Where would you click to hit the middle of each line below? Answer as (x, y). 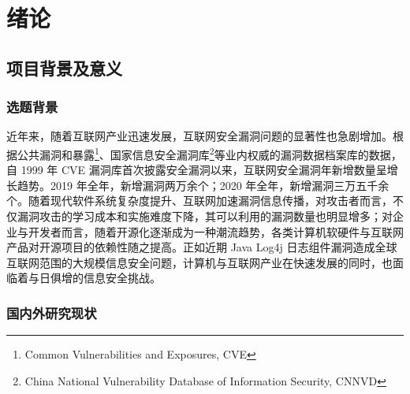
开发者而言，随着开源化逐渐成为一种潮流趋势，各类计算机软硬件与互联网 (216, 231)
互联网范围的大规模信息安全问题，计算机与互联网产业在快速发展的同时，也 (199, 262)
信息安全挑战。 (122, 278)
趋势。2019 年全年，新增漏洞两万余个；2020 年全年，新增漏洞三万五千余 (203, 185)
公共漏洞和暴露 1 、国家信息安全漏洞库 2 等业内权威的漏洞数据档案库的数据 (204, 153)
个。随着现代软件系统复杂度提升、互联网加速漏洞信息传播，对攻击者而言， (199, 201)
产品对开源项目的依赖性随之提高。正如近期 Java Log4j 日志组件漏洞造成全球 (202, 247)
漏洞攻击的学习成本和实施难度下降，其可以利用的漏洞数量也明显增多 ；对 (205, 216)
